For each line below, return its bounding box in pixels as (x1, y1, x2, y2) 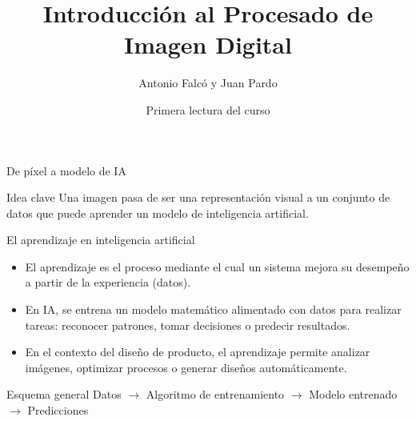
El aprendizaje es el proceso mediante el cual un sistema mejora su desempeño (25, 258, 410, 275)
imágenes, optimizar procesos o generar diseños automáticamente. (25, 359, 347, 375)
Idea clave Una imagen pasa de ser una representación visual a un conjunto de (6, 189, 390, 206)
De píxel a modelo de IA (6, 162, 126, 178)
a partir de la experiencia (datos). (25, 274, 191, 291)
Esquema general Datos (6, 386, 122, 403)
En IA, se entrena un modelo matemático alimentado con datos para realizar (25, 301, 402, 318)
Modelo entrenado (309, 386, 398, 403)
